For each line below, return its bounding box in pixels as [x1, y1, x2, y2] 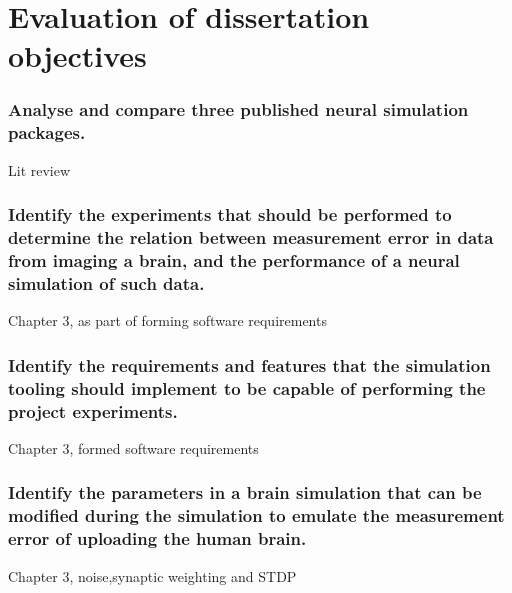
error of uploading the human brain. [8, 526, 307, 551]
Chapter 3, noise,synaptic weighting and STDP [8, 565, 297, 586]
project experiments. [8, 398, 178, 423]
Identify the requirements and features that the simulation [8, 352, 491, 377]
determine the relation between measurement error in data [8, 225, 494, 250]
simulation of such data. [8, 270, 205, 295]
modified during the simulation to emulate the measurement [8, 503, 505, 528]
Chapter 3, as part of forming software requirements [8, 310, 327, 331]
